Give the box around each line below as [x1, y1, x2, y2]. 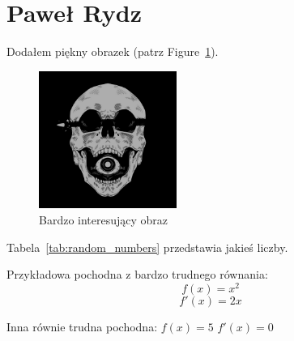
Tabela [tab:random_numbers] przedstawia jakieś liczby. [6, 238, 288, 255]
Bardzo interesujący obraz [39, 211, 168, 228]
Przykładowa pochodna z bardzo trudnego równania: [6, 266, 268, 283]
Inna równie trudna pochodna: [6, 318, 158, 335]
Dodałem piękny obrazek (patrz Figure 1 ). [6, 43, 219, 60]
